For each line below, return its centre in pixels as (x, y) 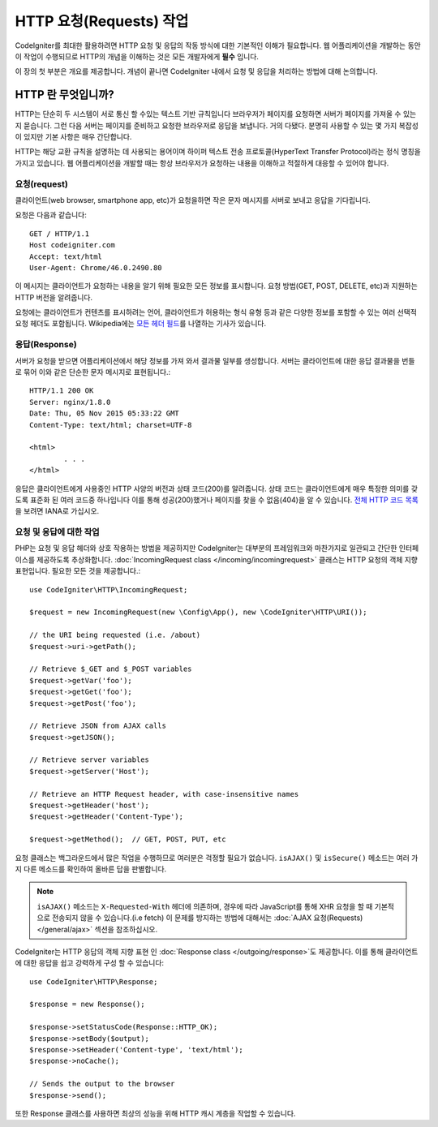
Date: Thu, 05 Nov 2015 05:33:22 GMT (105, 413)
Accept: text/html (66, 256)
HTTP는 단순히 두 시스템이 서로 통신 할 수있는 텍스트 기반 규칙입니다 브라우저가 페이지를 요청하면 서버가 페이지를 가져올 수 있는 (216, 114)
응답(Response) (46, 345)
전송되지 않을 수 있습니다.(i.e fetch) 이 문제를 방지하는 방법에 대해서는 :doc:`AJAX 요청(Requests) (207, 918)
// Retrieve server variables (90, 760)
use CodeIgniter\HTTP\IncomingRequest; (109, 589)
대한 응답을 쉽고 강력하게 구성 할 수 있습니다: (94, 963)
